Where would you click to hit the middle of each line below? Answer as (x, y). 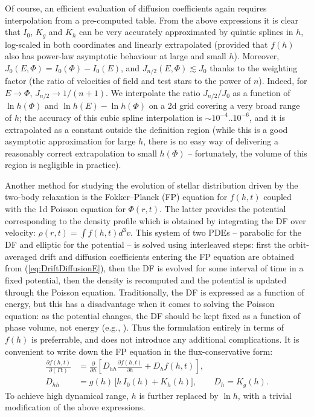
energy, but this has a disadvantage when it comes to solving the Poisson (140, 304)
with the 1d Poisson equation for (65, 209)
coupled (277, 197)
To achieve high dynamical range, (67, 395)
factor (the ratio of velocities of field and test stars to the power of (128, 81)
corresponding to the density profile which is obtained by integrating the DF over (155, 220)
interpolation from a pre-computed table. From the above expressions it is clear (152, 20)
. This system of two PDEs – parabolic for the (216, 232)
